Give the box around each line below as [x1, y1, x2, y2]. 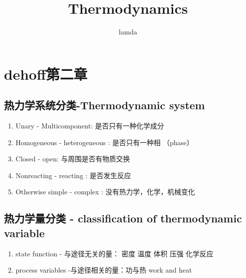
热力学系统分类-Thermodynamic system [4, 97, 205, 113]
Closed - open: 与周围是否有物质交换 [15, 154, 130, 164]
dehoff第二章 [4, 63, 88, 84]
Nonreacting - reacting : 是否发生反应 [15, 170, 131, 180]
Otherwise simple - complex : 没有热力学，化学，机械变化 [15, 186, 195, 197]
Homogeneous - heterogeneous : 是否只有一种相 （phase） [15, 137, 194, 147]
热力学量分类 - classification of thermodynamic [4, 211, 242, 226]
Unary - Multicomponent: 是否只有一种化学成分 [15, 121, 164, 131]
